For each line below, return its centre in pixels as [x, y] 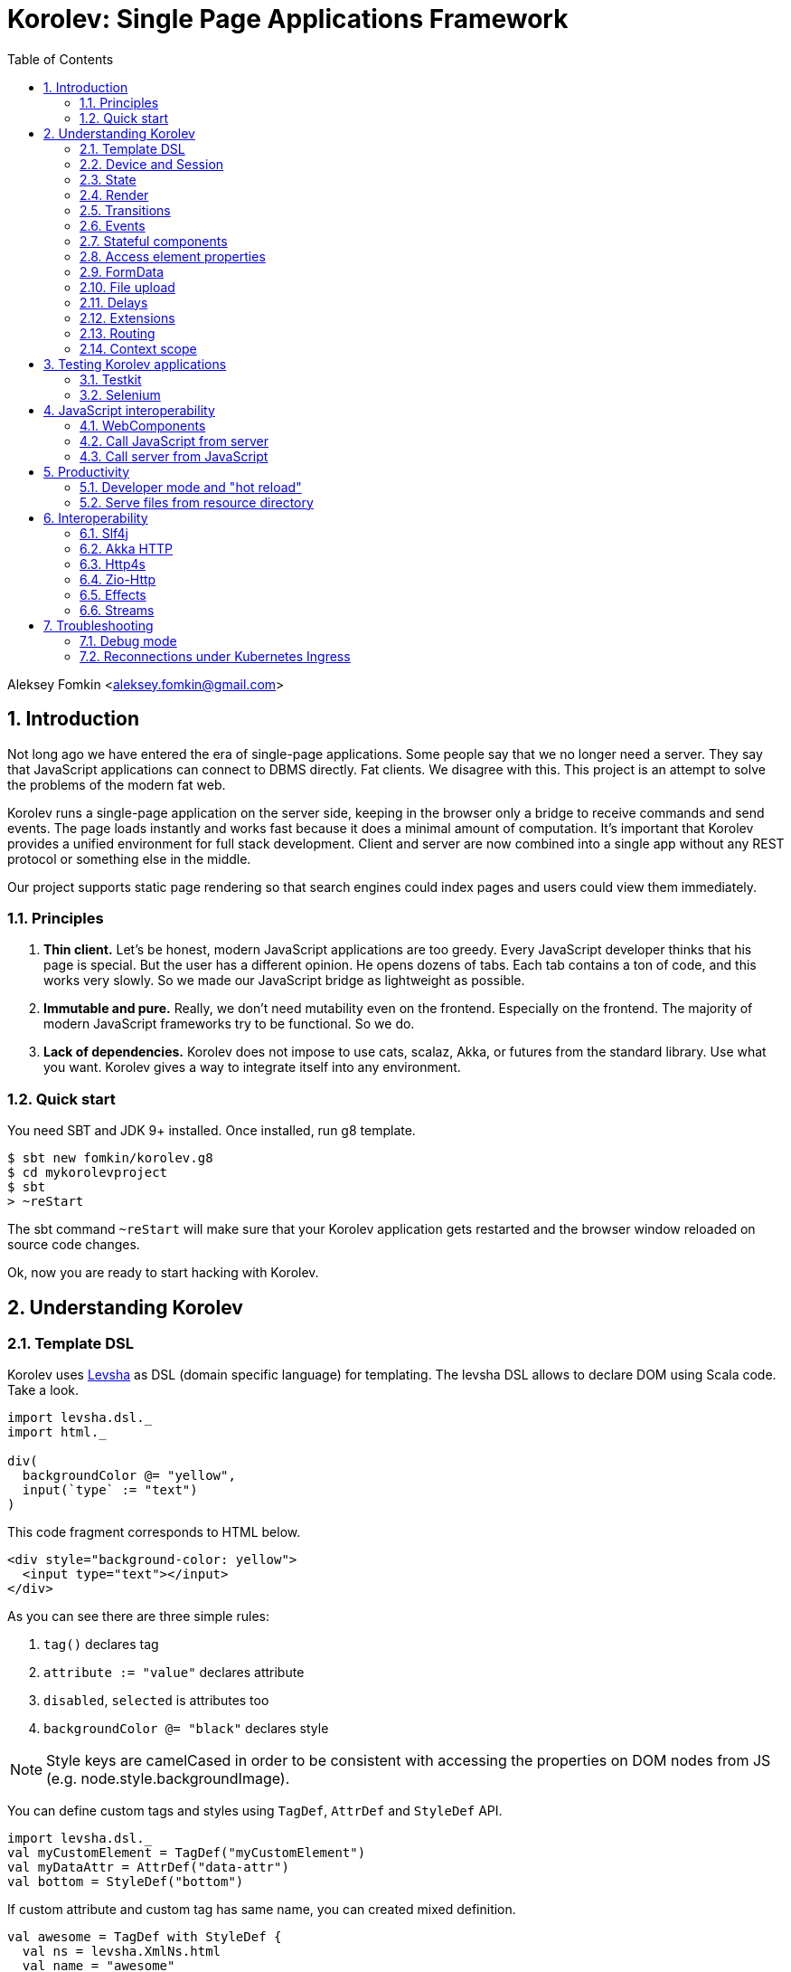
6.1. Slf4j [104, 533]
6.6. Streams [117, 610]
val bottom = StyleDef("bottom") [126, 1882]
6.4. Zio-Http [118, 579]
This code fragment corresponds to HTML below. [154, 1532]
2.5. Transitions [125, 210]
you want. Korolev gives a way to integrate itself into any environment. [252, 1067]
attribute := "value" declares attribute [174, 1673]
